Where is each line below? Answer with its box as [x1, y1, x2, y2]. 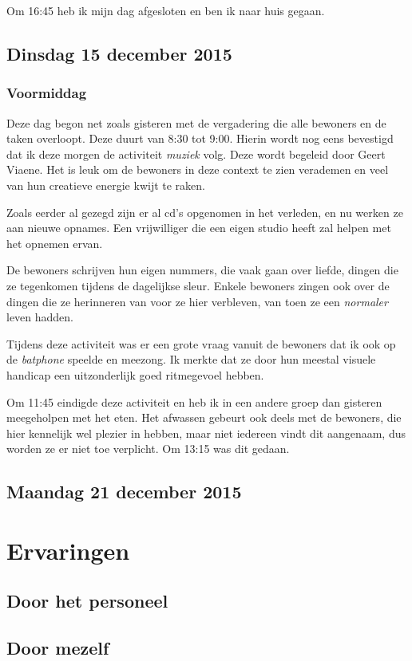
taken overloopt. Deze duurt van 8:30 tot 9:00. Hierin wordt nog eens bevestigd [6, 130, 394, 147]
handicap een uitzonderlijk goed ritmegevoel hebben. [6, 366, 264, 383]
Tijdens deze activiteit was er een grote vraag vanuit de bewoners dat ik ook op [6, 335, 396, 352]
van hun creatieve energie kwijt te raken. [6, 176, 205, 193]
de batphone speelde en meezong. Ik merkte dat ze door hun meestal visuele [6, 351, 376, 368]
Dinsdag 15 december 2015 [6, 41, 232, 65]
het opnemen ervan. [6, 234, 103, 251]
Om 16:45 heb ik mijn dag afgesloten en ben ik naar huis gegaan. [6, 2, 325, 18]
